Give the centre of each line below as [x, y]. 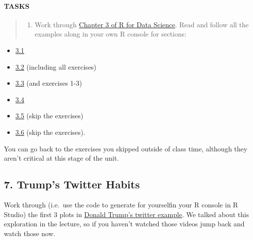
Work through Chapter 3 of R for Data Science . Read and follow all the [142, 24]
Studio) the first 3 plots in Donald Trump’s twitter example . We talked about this [126, 214]
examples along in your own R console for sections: [110, 34]
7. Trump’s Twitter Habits [72, 184]
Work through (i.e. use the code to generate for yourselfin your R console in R [121, 204]
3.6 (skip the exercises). [50, 132]
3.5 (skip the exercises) [49, 116]
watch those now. [30, 233]
